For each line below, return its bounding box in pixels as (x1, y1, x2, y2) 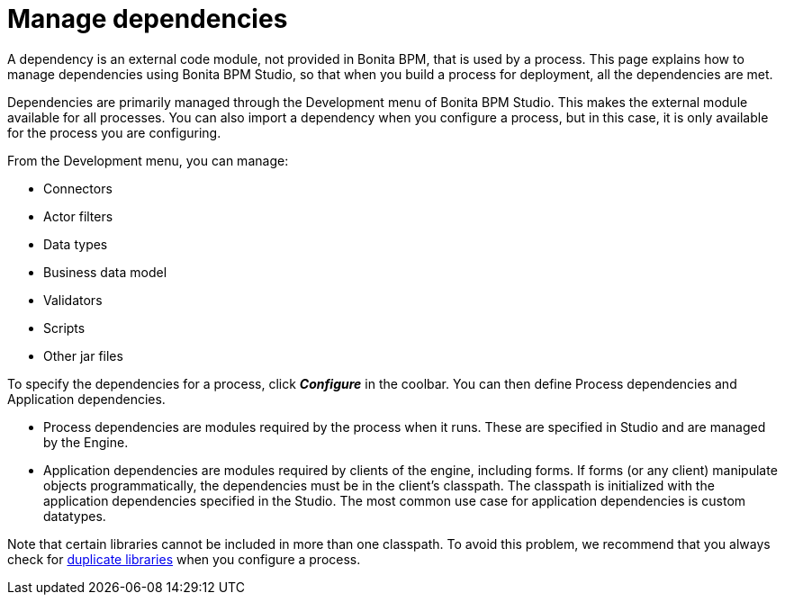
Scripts (43, 319, 86, 336)
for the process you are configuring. (7, 124, 221, 140)
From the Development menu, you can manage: (7, 152, 289, 168)
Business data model (43, 264, 167, 280)
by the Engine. (43, 434, 129, 450)
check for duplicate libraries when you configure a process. (7, 551, 361, 567)
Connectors (43, 180, 113, 196)
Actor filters (43, 208, 113, 224)
